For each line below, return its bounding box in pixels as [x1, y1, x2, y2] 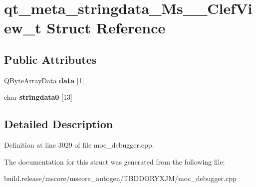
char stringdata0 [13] [4, 92, 72, 102]
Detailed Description [4, 116, 113, 132]
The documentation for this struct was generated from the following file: [4, 156, 225, 167]
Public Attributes [4, 51, 97, 67]
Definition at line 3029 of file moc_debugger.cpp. [4, 140, 154, 150]
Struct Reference [46, 17, 166, 38]
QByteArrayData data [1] [4, 75, 84, 85]
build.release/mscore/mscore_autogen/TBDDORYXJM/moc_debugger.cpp [4, 173, 237, 184]
